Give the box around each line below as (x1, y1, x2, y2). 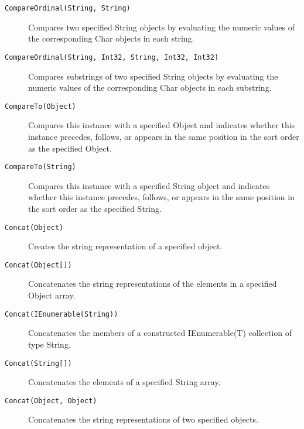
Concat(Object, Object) (5, 396, 97, 405)
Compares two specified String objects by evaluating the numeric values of (28, 20, 295, 33)
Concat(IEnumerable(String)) (5, 310, 118, 318)
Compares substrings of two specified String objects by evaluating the (28, 70, 278, 82)
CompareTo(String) (5, 163, 76, 171)
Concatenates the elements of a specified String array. (28, 376, 221, 388)
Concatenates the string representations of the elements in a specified (28, 277, 277, 290)
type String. (28, 338, 71, 350)
